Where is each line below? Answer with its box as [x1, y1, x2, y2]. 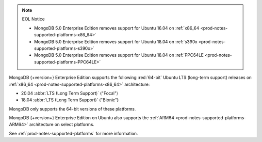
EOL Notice [22, 16, 45, 22]
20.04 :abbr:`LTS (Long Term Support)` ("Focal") [21, 90, 118, 96]
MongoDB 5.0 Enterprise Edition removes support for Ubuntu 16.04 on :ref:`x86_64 [34, 25, 199, 31]
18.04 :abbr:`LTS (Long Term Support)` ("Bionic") [21, 97, 119, 103]
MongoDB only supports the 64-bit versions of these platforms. [9, 106, 136, 111]
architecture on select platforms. [29, 122, 95, 127]
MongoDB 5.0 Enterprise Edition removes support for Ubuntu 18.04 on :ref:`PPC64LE [34, 52, 204, 58]
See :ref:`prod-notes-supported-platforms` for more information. [9, 130, 138, 136]
